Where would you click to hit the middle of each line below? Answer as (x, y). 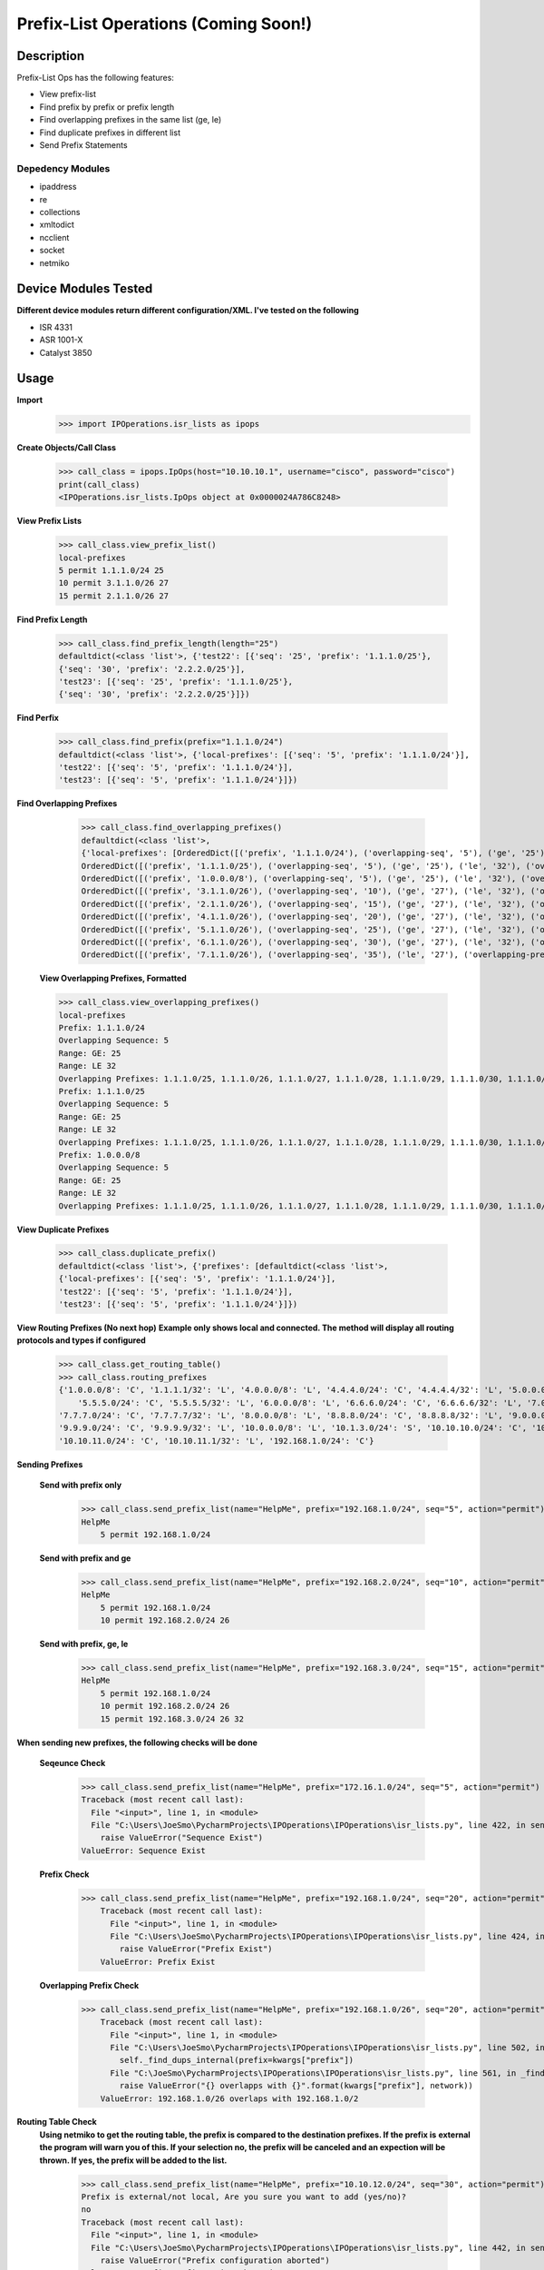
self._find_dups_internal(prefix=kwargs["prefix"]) (237, 2060)
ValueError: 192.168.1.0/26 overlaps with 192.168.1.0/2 (229, 2098)
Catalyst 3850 (66, 352)
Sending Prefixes (50, 1464)
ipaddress (58, 187)
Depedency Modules (63, 168)
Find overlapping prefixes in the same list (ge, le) (131, 120)
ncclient (54, 237)
